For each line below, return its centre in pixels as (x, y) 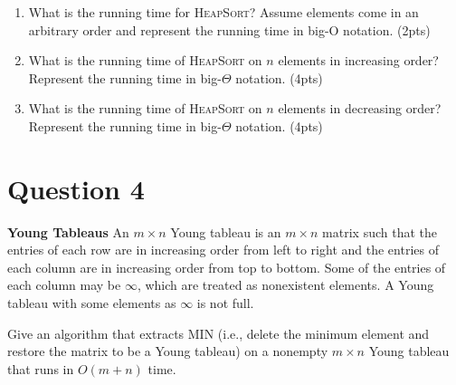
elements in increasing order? (358, 60)
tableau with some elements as (92, 303)
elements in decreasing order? (360, 108)
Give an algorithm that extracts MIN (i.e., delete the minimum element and (218, 333)
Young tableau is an (226, 231)
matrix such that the (380, 231)
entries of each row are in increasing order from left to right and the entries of (223, 250)
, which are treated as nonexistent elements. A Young (285, 285)
